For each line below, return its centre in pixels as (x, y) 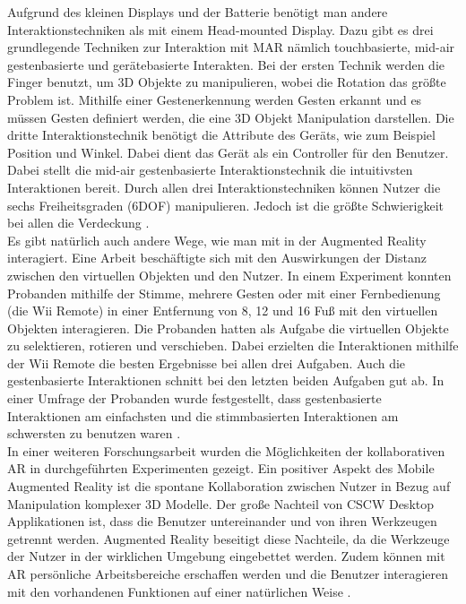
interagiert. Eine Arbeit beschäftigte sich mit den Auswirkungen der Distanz (217, 258)
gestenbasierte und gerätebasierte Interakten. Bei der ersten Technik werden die (226, 64)
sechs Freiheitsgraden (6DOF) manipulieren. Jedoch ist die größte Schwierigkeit (226, 205)
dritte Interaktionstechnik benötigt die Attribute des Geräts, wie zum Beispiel (221, 135)
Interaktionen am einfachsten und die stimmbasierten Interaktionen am (203, 415)
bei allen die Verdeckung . (78, 223)
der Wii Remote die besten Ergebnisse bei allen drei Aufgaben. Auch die (207, 362)
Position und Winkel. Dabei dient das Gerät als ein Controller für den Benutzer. (228, 152)
